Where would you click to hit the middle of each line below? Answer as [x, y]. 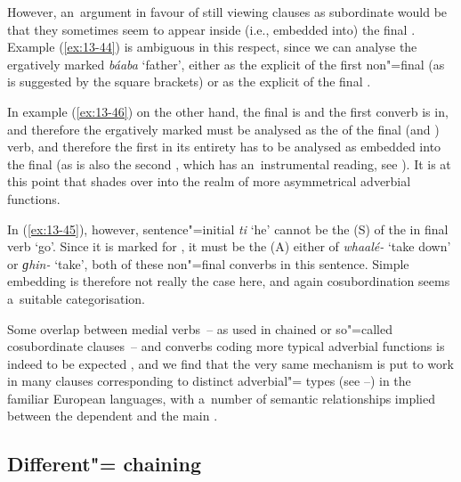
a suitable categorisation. [76, 298]
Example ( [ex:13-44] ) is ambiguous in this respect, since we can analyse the [212, 47]
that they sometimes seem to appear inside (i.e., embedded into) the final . [211, 29]
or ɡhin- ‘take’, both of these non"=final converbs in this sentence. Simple [208, 263]
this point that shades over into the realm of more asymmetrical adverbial [209, 181]
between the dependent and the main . [113, 416]
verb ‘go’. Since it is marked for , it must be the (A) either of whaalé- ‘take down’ [229, 246]
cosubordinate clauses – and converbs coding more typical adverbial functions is [226, 346]
